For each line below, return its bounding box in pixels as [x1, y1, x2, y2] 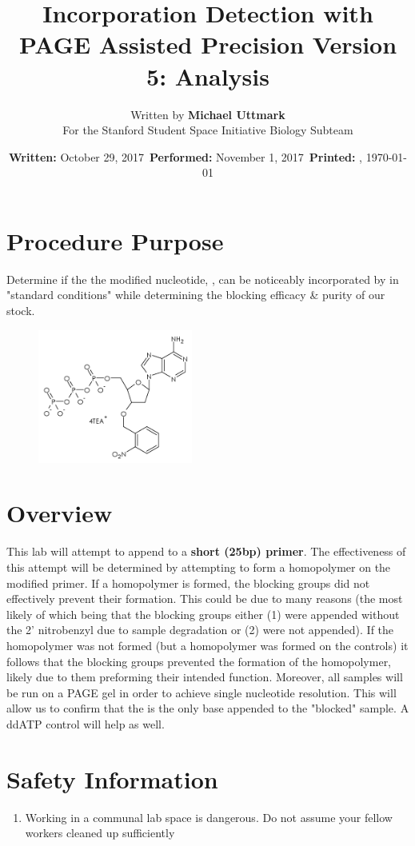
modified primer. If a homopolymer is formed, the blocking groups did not [6, 574, 370, 591]
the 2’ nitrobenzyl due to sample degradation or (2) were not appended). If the [6, 621, 394, 638]
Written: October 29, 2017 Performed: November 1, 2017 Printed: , [9, 148, 362, 165]
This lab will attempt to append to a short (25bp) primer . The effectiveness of [6, 543, 406, 560]
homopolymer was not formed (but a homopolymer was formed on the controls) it [6, 636, 409, 653]
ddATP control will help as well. [6, 715, 165, 732]
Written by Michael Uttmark [130, 106, 285, 122]
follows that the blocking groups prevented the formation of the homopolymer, [6, 652, 392, 669]
